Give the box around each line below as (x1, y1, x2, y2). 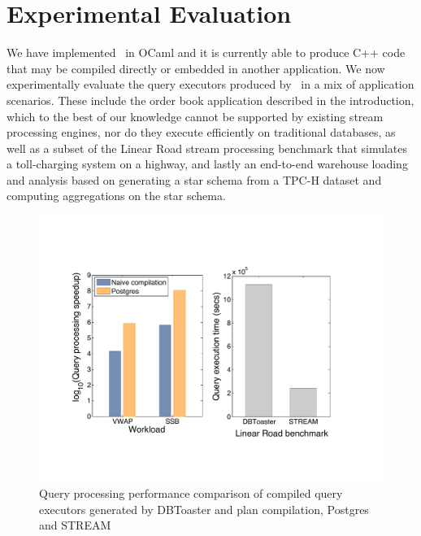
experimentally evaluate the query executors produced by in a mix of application (7, 76, 414, 93)
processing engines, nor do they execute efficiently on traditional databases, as (7, 124, 396, 141)
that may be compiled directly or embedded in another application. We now (7, 59, 385, 76)
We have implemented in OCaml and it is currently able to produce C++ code (7, 44, 406, 61)
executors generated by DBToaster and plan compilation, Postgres (39, 500, 369, 517)
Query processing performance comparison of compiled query (39, 485, 343, 502)
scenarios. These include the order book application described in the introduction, (7, 91, 414, 108)
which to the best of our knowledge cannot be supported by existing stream (7, 107, 384, 124)
